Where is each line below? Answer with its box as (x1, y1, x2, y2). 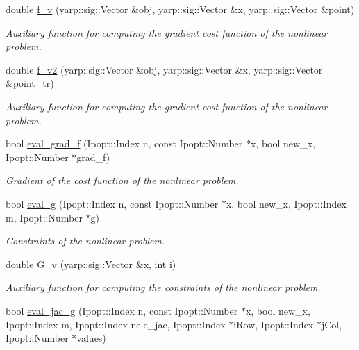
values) (76, 331, 106, 345)
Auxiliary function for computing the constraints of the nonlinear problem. (6, 280, 321, 294)
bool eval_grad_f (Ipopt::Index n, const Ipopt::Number (6, 136, 243, 151)
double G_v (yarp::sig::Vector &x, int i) (6, 256, 176, 271)
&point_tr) (6, 76, 54, 90)
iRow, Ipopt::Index (233, 317, 314, 331)
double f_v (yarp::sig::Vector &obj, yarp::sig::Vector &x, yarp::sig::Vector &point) (6, 2, 355, 16)
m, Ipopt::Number (6, 210, 83, 224)
